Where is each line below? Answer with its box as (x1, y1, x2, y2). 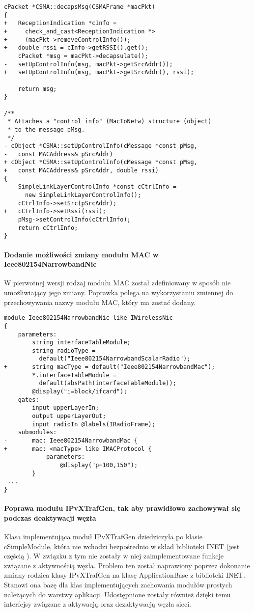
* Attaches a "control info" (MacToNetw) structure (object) (7, 118, 212, 125)
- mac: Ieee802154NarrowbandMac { (4, 437, 138, 445)
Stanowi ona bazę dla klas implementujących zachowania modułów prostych (4, 580, 232, 589)
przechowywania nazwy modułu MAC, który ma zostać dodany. (4, 297, 196, 307)
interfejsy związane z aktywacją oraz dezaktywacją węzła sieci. (4, 599, 191, 609)
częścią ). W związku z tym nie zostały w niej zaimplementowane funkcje (4, 551, 224, 561)
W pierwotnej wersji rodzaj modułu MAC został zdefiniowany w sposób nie (4, 278, 231, 288)
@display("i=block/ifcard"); (32, 388, 127, 395)
